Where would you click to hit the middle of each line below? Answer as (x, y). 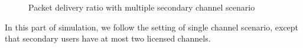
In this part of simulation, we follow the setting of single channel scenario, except (152, 27)
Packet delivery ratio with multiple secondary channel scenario (142, 7)
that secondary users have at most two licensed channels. (108, 38)
